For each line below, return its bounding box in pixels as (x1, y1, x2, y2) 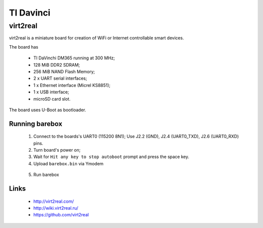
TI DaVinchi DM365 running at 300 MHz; (33, 55, 115, 61)
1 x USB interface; (33, 89, 69, 95)
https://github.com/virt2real (33, 212, 89, 218)
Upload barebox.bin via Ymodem (33, 160, 104, 166)
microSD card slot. (33, 96, 71, 102)
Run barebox (33, 172, 59, 177)
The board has (9, 44, 38, 50)
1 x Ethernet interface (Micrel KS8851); (33, 82, 111, 88)
